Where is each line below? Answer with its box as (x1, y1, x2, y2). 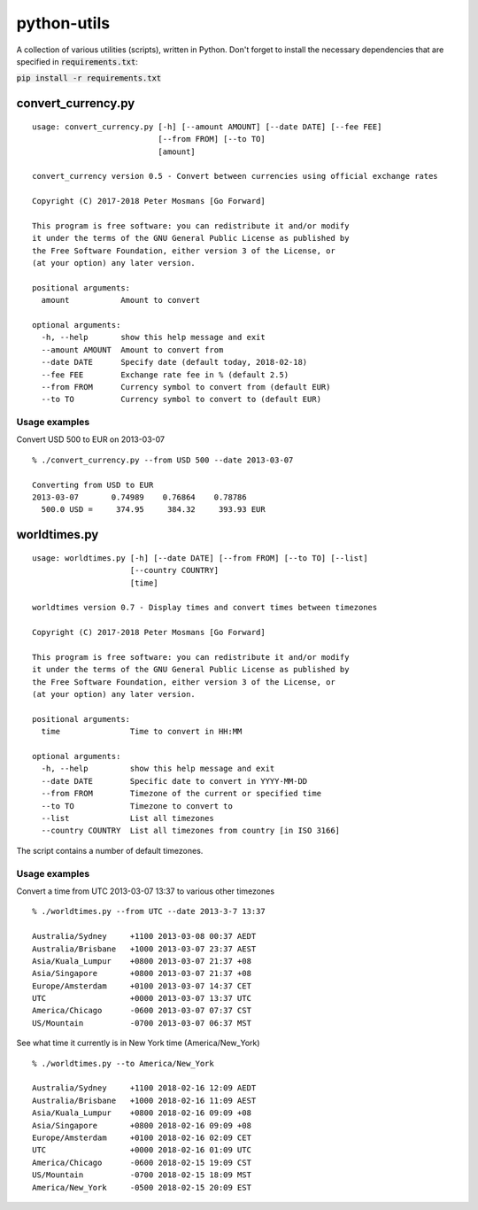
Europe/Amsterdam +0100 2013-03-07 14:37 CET (32, 981, 252, 991)
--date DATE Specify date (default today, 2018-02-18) (41, 357, 308, 368)
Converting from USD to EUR (32, 479, 154, 490)
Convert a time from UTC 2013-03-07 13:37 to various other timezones (16, 886, 274, 896)
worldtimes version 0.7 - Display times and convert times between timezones (32, 602, 378, 613)
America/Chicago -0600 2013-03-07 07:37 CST (32, 1005, 252, 1016)
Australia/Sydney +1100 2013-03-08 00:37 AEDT (32, 931, 257, 942)
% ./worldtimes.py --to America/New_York (32, 1059, 214, 1068)
